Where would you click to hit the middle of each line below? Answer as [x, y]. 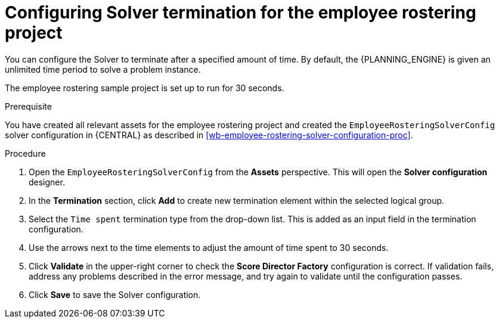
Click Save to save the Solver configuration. [115, 294]
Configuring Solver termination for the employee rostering [241, 13]
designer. [47, 182]
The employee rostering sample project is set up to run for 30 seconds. [145, 88]
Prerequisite [28, 106]
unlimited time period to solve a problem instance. [103, 69]
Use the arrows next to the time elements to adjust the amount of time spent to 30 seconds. [209, 247]
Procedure [25, 153]
